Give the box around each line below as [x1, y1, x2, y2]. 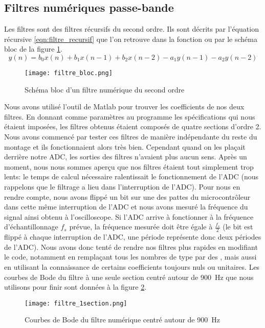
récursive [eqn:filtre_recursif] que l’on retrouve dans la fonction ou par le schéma [4, 33, 257, 44]
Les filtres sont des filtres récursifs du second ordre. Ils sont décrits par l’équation [4, 24, 259, 34]
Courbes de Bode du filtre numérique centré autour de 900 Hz [25, 314, 220, 325]
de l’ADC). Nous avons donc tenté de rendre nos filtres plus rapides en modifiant [4, 241, 258, 252]
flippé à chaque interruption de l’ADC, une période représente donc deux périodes [4, 231, 261, 242]
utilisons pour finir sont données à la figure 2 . [4, 282, 147, 292]
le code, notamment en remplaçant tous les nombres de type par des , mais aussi [4, 251, 257, 262]
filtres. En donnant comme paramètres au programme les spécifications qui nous [4, 111, 255, 122]
